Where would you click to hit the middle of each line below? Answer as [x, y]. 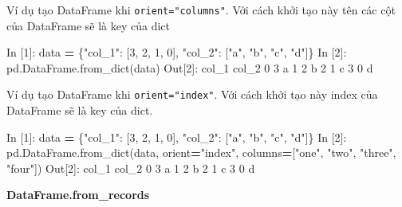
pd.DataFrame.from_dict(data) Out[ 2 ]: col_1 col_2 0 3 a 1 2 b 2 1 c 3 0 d [190, 67]
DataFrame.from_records [78, 195]
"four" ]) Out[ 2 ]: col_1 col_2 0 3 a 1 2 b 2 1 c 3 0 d [131, 168]
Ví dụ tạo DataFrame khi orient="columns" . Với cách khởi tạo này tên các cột [201, 10]
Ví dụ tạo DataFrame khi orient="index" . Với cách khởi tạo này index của [192, 94]
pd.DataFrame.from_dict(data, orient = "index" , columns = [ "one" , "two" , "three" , [201, 152]
